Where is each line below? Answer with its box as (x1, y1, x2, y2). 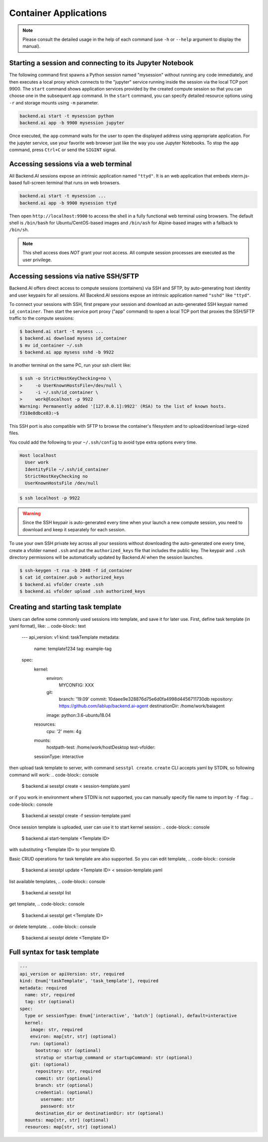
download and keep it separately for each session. (22, 526, 126, 532)
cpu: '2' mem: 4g (46, 728, 81, 734)
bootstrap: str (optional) (35, 1047, 101, 1053)
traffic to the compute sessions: (9, 315, 74, 321)
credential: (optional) (35, 1089, 93, 1095)
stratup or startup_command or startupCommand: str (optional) (35, 1054, 193, 1060)
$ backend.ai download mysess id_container (19, 336, 128, 341)
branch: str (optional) (35, 1082, 93, 1088)
